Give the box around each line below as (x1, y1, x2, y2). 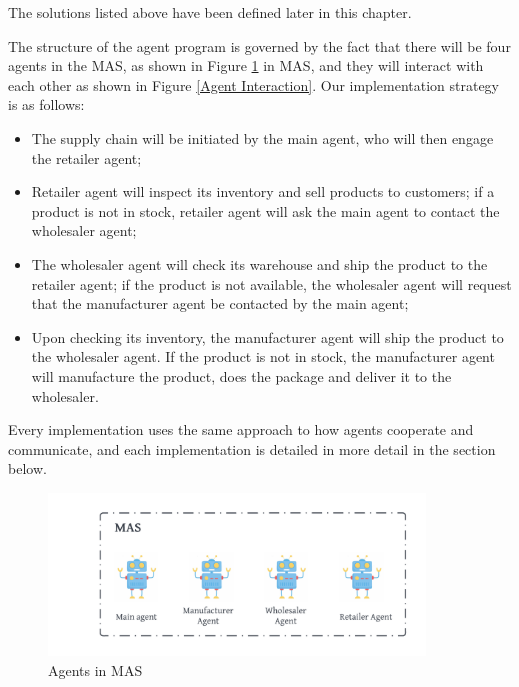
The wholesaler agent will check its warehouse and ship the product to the (31, 253, 488, 274)
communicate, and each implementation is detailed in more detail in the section (8, 438, 496, 459)
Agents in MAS (48, 659, 143, 680)
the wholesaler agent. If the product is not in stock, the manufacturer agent (31, 346, 495, 367)
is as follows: (8, 94, 85, 115)
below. (8, 458, 47, 479)
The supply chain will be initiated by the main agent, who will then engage (31, 127, 494, 148)
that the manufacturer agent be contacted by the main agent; (31, 293, 409, 314)
